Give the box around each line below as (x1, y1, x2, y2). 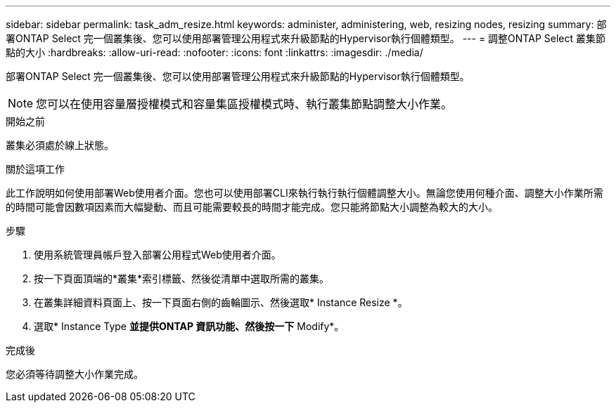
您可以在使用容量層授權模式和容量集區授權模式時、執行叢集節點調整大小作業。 (36, 97, 453, 111)
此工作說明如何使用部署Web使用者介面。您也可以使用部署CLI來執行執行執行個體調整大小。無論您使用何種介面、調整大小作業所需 (6, 187, 603, 199)
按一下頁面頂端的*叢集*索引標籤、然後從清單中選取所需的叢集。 (34, 272, 330, 284)
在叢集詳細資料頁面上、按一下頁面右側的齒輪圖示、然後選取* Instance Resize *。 (34, 296, 408, 308)
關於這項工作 (6, 163, 65, 175)
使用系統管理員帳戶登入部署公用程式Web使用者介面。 (34, 249, 281, 261)
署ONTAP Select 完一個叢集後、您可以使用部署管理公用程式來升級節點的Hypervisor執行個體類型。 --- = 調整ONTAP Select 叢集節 (6, 32, 605, 44)
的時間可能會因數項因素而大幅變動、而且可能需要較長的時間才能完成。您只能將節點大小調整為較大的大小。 (6, 201, 498, 213)
